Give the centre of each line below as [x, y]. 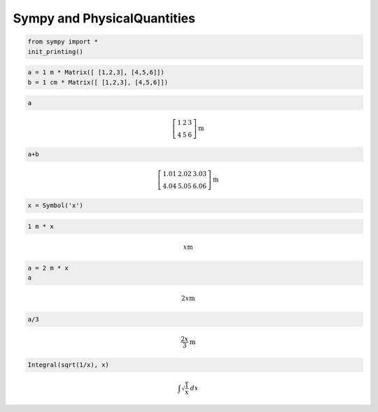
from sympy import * [63, 42]
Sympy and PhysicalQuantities [104, 18]
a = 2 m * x [48, 268]
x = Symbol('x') [56, 206]
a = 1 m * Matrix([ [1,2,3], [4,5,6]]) [96, 73]
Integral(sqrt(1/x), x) [69, 365]
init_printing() [56, 51]
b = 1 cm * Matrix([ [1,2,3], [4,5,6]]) [98, 82]
